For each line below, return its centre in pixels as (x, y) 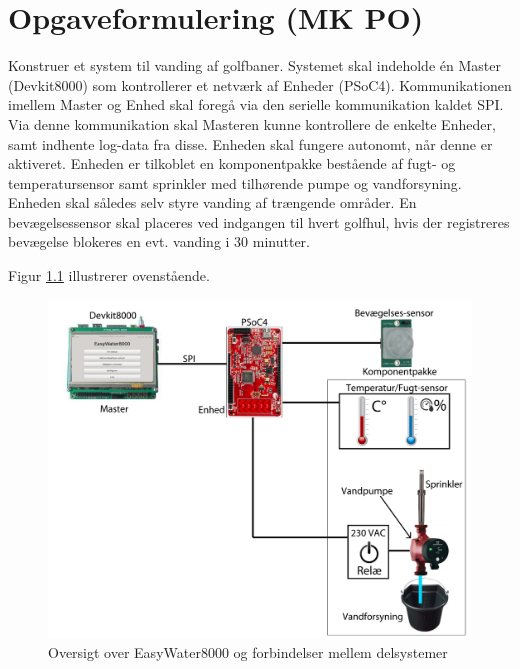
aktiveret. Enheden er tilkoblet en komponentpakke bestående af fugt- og (232, 163)
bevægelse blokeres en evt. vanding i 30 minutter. (159, 241)
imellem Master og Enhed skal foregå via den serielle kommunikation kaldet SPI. (256, 104)
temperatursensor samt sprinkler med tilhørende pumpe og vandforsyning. (235, 182)
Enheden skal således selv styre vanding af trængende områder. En (212, 202)
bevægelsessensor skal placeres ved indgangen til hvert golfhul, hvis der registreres (259, 221)
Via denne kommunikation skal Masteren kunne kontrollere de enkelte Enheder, (252, 123)
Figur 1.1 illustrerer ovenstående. (109, 275)
